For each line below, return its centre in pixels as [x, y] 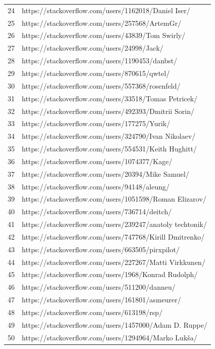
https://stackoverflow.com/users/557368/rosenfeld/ [101, 85]
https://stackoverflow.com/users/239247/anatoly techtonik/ [114, 224]
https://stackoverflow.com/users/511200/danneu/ [99, 287]
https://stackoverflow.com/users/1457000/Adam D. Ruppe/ [115, 324]
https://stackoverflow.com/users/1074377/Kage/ [97, 161]
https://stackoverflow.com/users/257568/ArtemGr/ [102, 23]
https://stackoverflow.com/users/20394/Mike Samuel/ [105, 173]
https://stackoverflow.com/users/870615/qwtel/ [96, 73]
